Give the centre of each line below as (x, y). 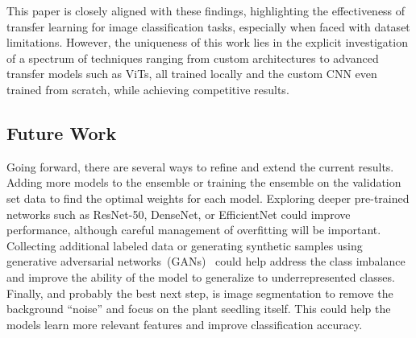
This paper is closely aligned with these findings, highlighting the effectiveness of (206, 10)
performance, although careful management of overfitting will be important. (194, 230)
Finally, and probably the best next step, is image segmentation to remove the (200, 293)
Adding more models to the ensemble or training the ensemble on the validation (204, 182)
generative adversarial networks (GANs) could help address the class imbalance (206, 261)
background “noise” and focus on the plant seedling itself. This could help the (199, 309)
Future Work (62, 132)
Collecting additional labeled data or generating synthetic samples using (185, 245)
